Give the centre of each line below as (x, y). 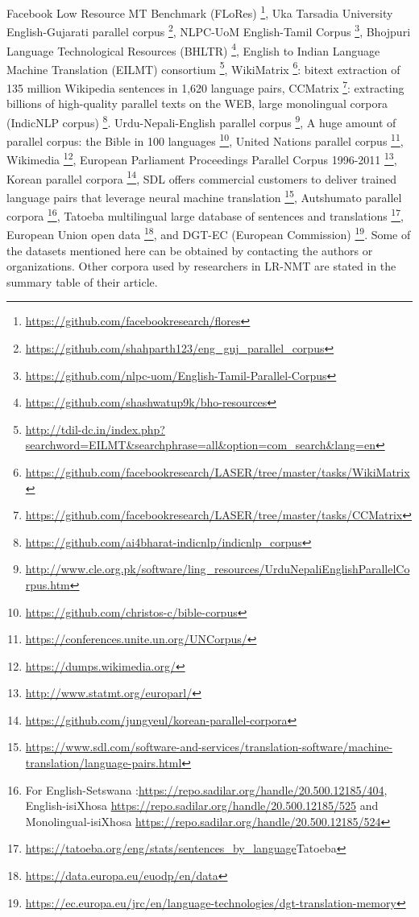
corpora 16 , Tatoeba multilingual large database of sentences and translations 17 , (205, 215)
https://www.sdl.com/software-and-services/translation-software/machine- (209, 747)
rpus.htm (48, 584)
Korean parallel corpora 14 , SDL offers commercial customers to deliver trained (201, 177)
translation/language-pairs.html (104, 763)
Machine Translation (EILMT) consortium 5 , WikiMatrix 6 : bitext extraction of (203, 68)
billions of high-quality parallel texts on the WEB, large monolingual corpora (197, 103)
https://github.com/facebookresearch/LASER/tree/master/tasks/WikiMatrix (218, 471)
